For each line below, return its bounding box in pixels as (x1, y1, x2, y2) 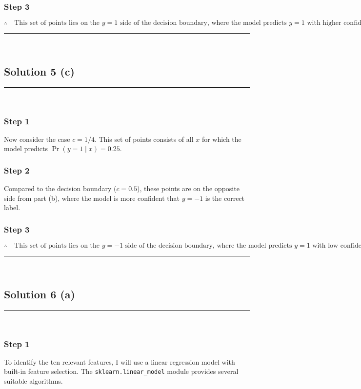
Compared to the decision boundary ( (4, 183, 117, 194)
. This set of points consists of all (94, 134, 194, 144)
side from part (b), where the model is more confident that (4, 193, 180, 203)
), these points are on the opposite (137, 183, 240, 194)
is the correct (205, 193, 245, 203)
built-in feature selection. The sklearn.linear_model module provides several (4, 366, 239, 376)
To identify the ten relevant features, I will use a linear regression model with (4, 356, 235, 367)
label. (4, 202, 20, 213)
